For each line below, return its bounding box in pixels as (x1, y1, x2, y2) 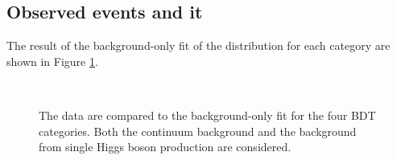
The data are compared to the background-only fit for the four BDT (39, 106, 376, 123)
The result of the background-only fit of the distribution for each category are (6, 37, 391, 54)
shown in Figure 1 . (6, 52, 98, 69)
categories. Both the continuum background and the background (39, 122, 357, 139)
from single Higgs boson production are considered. (39, 138, 292, 155)
